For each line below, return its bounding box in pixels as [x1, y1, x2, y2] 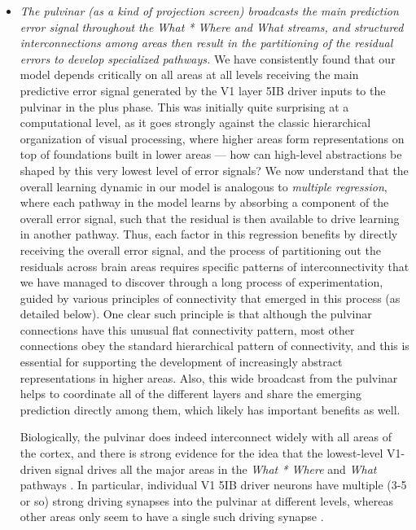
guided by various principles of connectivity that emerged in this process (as [20, 289, 401, 306]
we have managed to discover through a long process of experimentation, [20, 274, 383, 291]
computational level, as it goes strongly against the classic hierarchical [20, 114, 371, 131]
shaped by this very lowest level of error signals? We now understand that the [20, 161, 409, 178]
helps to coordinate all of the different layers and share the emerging [20, 385, 362, 402]
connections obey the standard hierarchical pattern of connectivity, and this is [20, 337, 409, 354]
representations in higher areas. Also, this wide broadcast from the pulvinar [20, 369, 398, 386]
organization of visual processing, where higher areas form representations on [20, 129, 405, 147]
